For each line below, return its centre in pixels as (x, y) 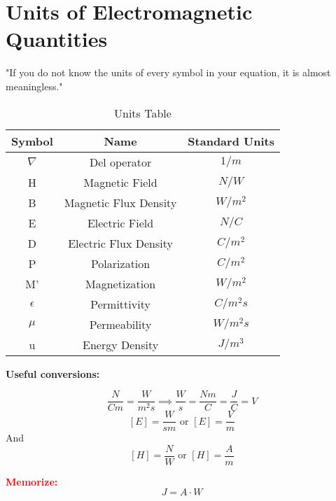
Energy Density (120, 344)
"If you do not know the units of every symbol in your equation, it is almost (168, 72)
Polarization (120, 263)
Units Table (143, 113)
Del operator (120, 162)
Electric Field (120, 223)
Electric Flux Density (120, 243)
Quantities (57, 39)
